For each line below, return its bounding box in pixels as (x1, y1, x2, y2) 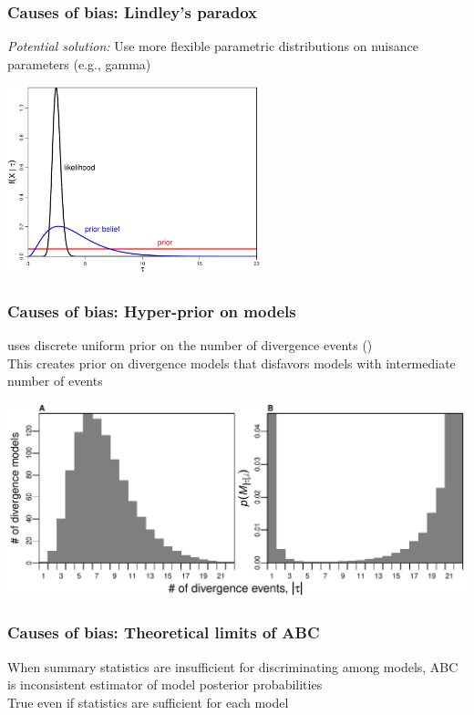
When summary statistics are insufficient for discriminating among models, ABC (7, 657, 459, 676)
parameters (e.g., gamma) (7, 54, 151, 73)
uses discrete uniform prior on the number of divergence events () (7, 336, 373, 355)
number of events (7, 371, 103, 390)
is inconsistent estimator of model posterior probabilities (7, 675, 323, 694)
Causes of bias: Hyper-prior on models (7, 299, 296, 322)
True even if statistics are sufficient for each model (7, 692, 289, 711)
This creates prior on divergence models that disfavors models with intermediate (7, 353, 456, 372)
